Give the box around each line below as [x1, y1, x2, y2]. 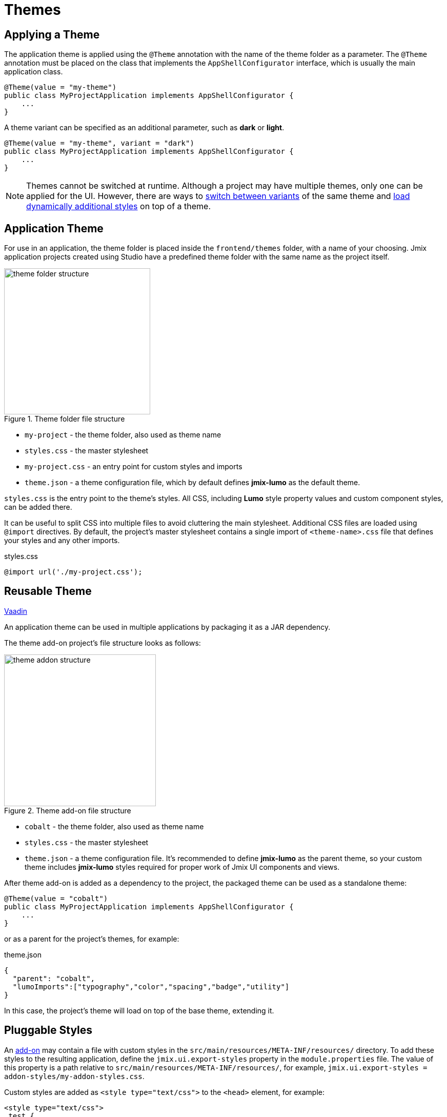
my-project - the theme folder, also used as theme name [25, 430, 221, 440]
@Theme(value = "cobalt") [4, 894, 108, 903]
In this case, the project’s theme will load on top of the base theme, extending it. [4, 1006, 274, 1015]
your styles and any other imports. [4, 536, 120, 545]
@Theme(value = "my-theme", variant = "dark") [4, 139, 194, 148]
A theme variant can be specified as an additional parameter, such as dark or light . [4, 123, 285, 132]
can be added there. [4, 503, 72, 512]
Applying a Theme [4, 28, 100, 41]
